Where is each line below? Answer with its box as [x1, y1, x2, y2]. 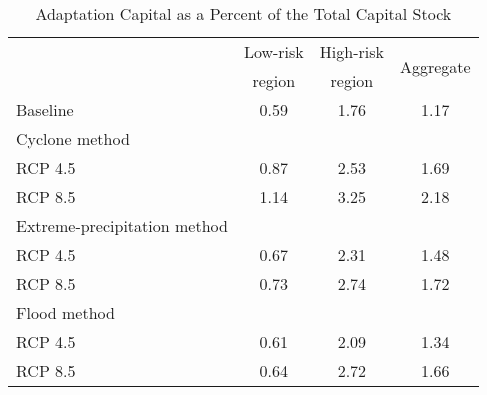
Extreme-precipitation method [16, 214, 228, 237]
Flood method [16, 301, 115, 324]
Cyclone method [16, 127, 130, 150]
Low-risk [243, 40, 304, 63]
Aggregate [399, 54, 471, 78]
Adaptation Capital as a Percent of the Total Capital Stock [35, 2, 452, 25]
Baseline [16, 98, 74, 121]
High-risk [319, 40, 384, 63]
